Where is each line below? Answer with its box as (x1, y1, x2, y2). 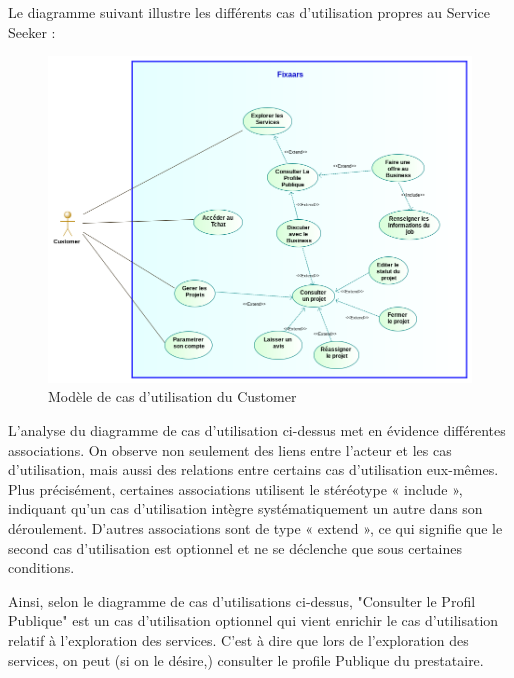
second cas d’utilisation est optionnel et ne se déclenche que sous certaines (8, 537, 463, 558)
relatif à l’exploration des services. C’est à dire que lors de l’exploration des (8, 629, 469, 650)
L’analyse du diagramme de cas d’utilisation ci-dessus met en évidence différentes (8, 419, 506, 440)
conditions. (8, 557, 75, 578)
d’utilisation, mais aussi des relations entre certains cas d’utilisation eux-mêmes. (8, 459, 499, 480)
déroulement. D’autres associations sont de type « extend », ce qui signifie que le (8, 517, 503, 538)
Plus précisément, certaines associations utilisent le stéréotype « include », (8, 478, 463, 499)
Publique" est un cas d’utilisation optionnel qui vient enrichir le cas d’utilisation (8, 610, 499, 631)
